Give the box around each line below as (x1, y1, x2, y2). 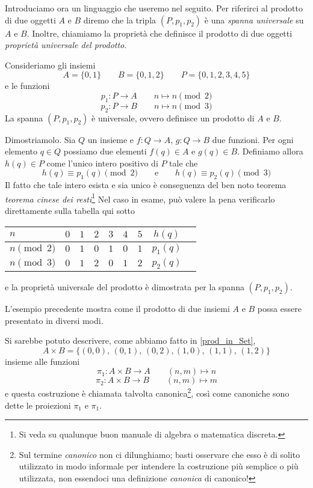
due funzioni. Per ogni (212, 133, 294, 145)
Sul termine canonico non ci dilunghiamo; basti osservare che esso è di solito (19, 448, 300, 460)
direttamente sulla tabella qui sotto (5, 204, 135, 216)
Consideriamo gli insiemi (5, 58, 96, 71)
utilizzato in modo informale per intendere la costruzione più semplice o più (19, 460, 299, 472)
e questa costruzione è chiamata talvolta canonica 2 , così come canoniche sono (5, 385, 290, 399)
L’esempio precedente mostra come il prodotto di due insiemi (5, 302, 230, 314)
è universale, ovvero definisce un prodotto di (91, 111, 255, 124)
